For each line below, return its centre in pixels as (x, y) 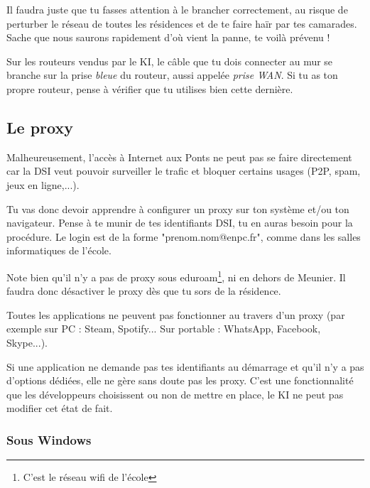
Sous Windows (49, 439)
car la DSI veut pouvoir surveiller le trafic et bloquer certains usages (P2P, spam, (184, 171)
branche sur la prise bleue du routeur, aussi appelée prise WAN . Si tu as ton (172, 75)
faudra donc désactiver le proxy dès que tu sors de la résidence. (144, 291)
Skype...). (27, 342)
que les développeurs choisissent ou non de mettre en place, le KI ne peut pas (175, 394)
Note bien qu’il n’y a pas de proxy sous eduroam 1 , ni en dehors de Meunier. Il (176, 276)
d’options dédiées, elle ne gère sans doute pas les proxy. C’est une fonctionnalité (180, 380)
